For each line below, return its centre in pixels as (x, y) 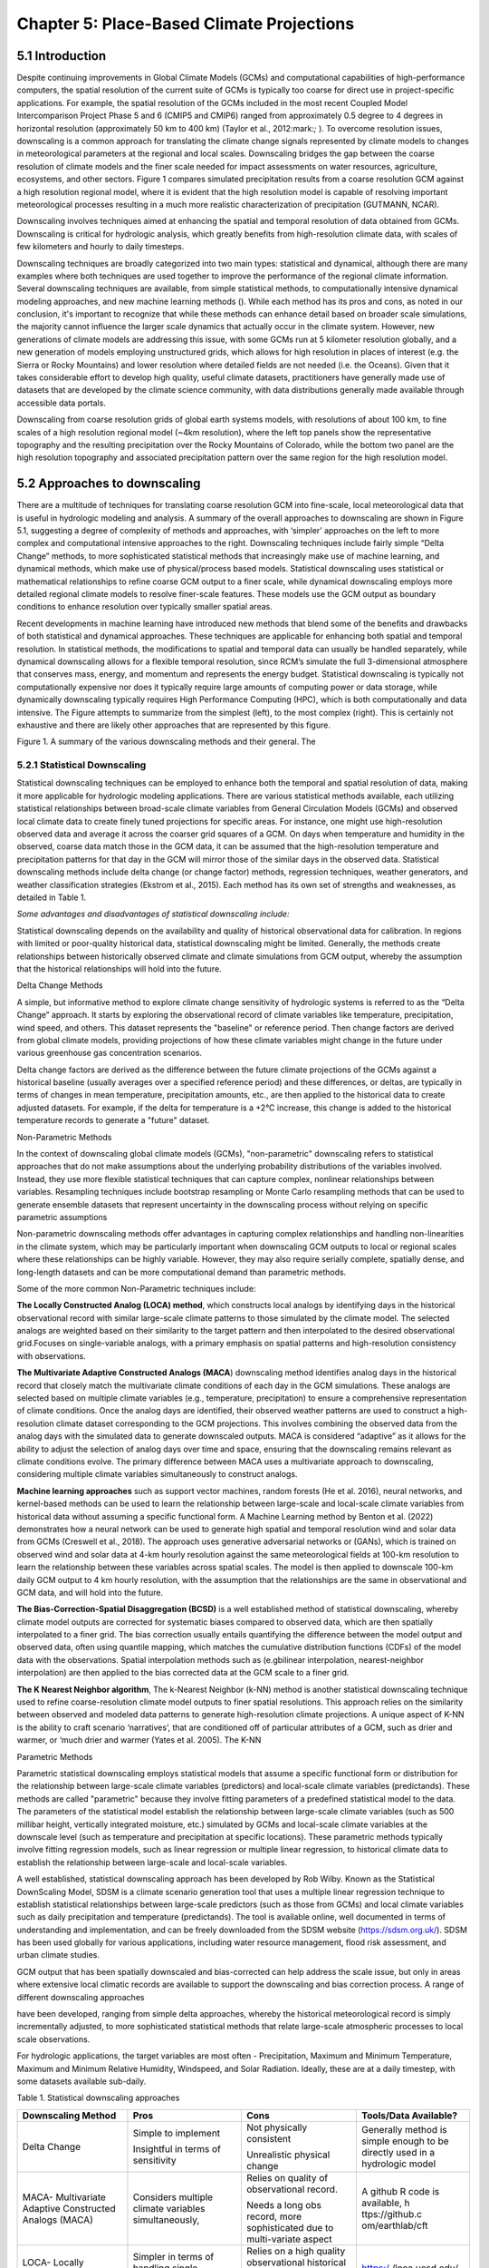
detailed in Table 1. (51, 897)
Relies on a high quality (296, 2251)
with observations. (51, 1355)
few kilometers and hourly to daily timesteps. (101, 247)
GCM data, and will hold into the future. (90, 1592)
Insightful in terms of (177, 2148)
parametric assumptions (62, 1217)
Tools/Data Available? (409, 2116)
